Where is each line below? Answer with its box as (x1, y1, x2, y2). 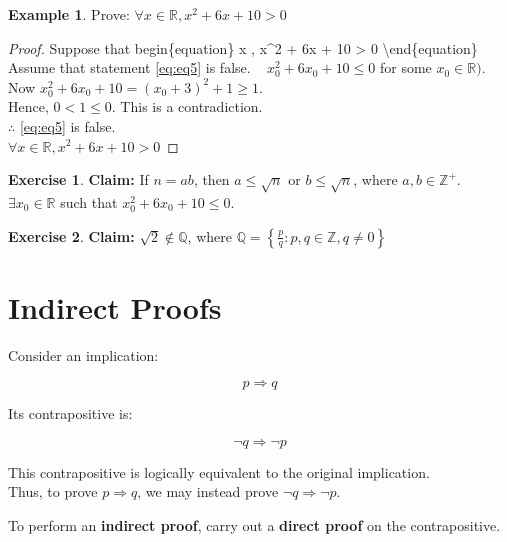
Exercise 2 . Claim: (8, 225, 135, 246)
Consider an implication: (8, 344, 159, 365)
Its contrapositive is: (8, 403, 133, 424)
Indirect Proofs (8, 286, 222, 327)
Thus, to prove (8, 481, 98, 502)
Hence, (8, 96, 49, 117)
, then (193, 169, 230, 190)
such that (60, 191, 118, 212)
